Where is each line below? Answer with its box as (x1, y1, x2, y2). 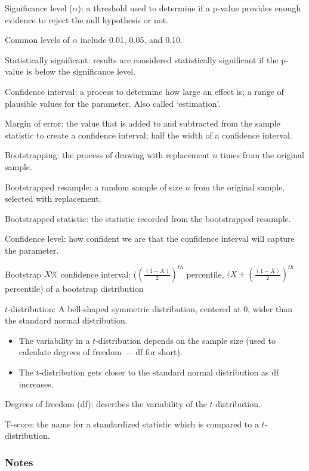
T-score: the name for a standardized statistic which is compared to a (5, 417, 259, 430)
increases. (18, 377, 54, 390)
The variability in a (18, 334, 90, 346)
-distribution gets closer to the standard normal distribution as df (39, 365, 279, 378)
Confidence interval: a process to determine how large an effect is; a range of (5, 85, 284, 97)
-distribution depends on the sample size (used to (95, 334, 276, 346)
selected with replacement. (5, 192, 101, 205)
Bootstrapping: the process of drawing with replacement (5, 149, 210, 161)
